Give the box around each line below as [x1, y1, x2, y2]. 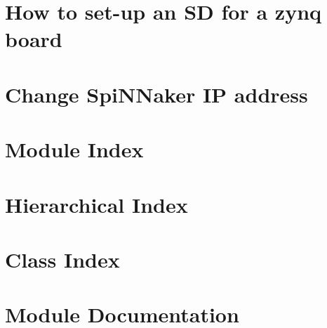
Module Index [5, 135, 144, 164]
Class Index [5, 244, 120, 273]
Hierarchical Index [5, 190, 188, 218]
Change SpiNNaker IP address [5, 79, 308, 108]
